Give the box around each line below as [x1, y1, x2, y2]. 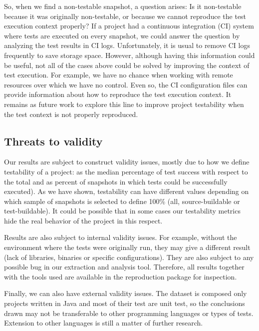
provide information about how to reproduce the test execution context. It [4, 89, 232, 99]
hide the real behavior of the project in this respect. [4, 215, 163, 225]
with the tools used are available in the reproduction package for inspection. [4, 271, 237, 281]
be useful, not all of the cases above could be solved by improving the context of [4, 59, 250, 70]
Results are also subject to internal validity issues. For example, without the [4, 232, 237, 242]
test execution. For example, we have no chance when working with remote [4, 69, 233, 80]
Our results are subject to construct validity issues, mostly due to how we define [4, 156, 250, 167]
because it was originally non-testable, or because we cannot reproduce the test [4, 10, 247, 21]
